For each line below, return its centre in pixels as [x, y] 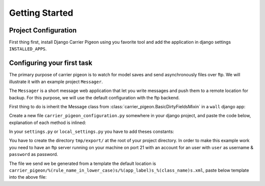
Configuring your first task [51, 63]
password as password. [34, 155]
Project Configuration [43, 30]
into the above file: [28, 177]
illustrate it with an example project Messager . [56, 82]
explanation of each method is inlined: [48, 123]
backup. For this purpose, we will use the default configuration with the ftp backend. [94, 97]
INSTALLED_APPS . [28, 49]
